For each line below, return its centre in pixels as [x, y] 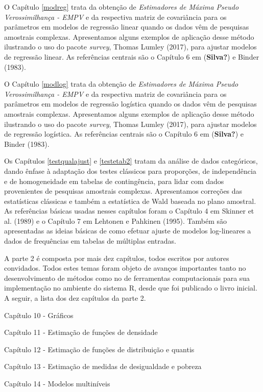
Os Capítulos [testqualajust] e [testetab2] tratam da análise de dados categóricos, [131, 161]
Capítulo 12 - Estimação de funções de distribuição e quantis [99, 349]
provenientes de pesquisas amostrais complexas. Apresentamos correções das [123, 191]
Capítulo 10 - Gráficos [39, 315]
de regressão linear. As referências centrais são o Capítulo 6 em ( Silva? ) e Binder [132, 56]
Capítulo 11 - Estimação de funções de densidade [81, 332]
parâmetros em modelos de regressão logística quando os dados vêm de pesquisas [130, 104]
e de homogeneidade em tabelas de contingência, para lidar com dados [114, 181]
